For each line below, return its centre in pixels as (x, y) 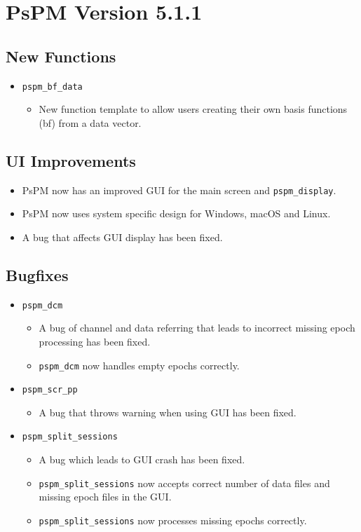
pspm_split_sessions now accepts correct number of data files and (184, 483)
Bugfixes (37, 274)
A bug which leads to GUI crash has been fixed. (142, 459)
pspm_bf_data (52, 87)
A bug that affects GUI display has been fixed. (122, 237)
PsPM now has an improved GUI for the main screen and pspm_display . (179, 190)
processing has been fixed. (95, 341)
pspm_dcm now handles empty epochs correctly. (139, 365)
